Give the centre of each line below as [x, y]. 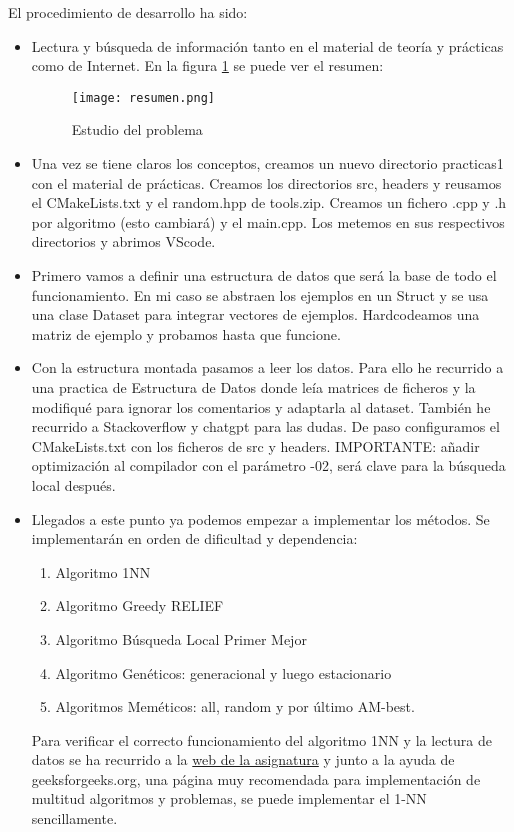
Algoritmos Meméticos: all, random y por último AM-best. [235, 706]
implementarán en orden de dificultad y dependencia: [194, 538]
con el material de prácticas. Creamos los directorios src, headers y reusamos [266, 182]
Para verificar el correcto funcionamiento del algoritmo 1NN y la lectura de [261, 739]
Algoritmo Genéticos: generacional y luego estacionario [223, 672]
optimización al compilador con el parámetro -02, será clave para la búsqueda [268, 465]
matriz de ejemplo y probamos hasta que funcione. [186, 333]
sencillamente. [74, 818]
